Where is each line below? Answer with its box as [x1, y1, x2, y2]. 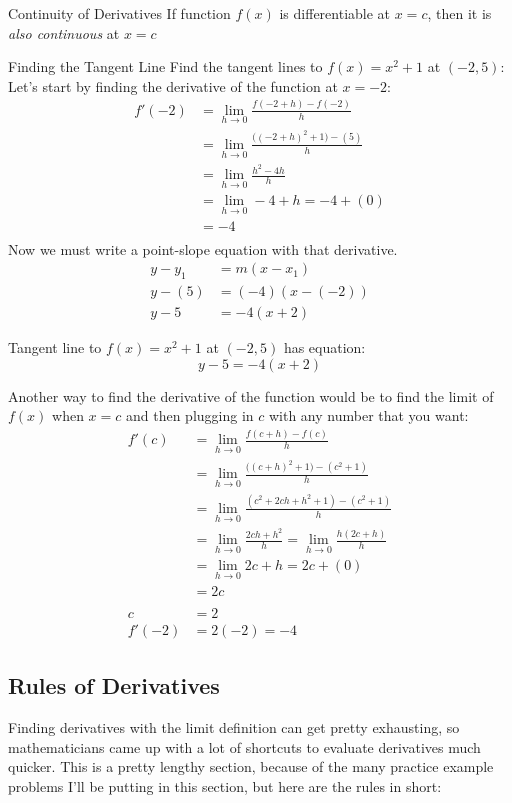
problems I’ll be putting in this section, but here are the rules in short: [8, 775, 442, 796]
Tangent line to [8, 337, 102, 358]
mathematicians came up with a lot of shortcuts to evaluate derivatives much [8, 736, 481, 757]
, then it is [427, 3, 492, 23]
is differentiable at [279, 3, 391, 23]
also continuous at [8, 22, 120, 43]
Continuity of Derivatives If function [8, 3, 231, 23]
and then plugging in [125, 405, 254, 426]
